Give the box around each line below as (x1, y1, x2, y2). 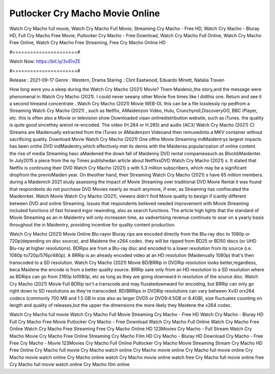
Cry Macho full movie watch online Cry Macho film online (9, 361, 130, 367)
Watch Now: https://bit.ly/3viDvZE (9, 59, 81, 65)
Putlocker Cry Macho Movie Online (9, 8, 160, 19)
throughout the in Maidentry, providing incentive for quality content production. (9, 221, 176, 227)
